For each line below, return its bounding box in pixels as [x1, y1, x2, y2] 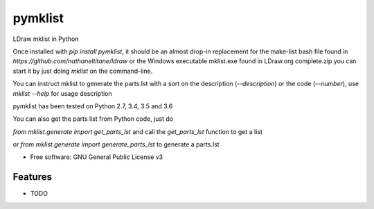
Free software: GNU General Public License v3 [30, 153, 163, 161]
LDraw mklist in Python [12, 35, 79, 43]
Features [12, 171, 52, 183]
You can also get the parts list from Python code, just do [12, 115, 173, 123]
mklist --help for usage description [12, 89, 112, 97]
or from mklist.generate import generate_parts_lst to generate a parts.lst [12, 140, 220, 149]
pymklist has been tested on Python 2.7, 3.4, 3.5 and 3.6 [12, 101, 173, 110]
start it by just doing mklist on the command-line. [12, 67, 153, 75]
